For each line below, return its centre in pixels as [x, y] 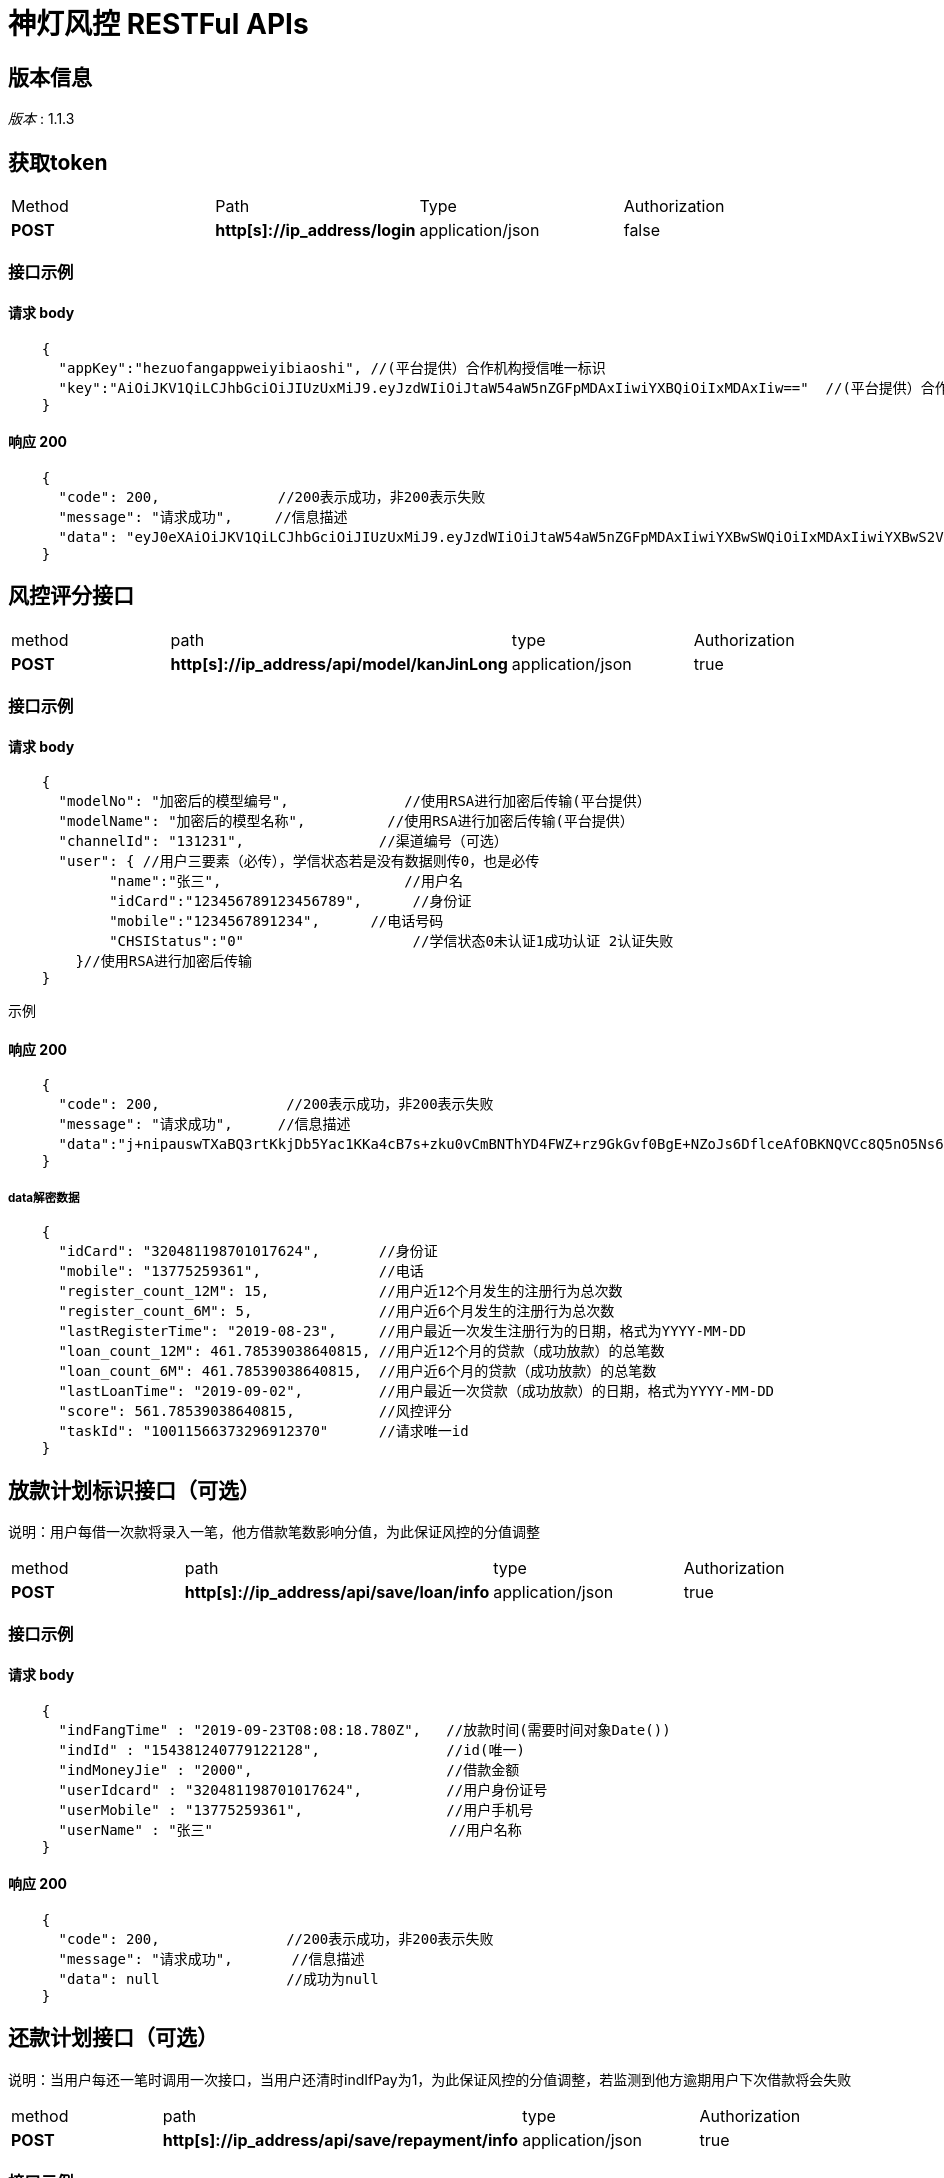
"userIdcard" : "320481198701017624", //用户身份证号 [303, 1789]
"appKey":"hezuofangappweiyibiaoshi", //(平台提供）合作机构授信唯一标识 [332, 367]
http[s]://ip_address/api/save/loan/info [337, 1592]
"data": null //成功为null [218, 1978]
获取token [58, 162]
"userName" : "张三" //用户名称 [290, 1829]
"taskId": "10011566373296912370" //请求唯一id [263, 1431]
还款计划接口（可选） [113, 2038]
